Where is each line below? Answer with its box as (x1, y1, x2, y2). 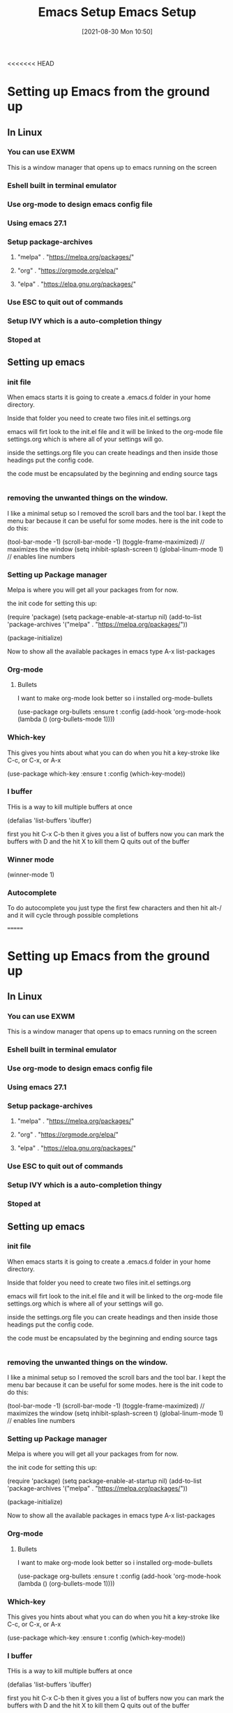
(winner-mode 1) (7, 871, 54, 879)
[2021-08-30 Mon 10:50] (81, 27, 153, 36)
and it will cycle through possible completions (7, 911, 139, 920)
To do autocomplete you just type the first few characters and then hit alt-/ (7, 904, 222, 912)
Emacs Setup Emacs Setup (38, 4, 197, 20)
